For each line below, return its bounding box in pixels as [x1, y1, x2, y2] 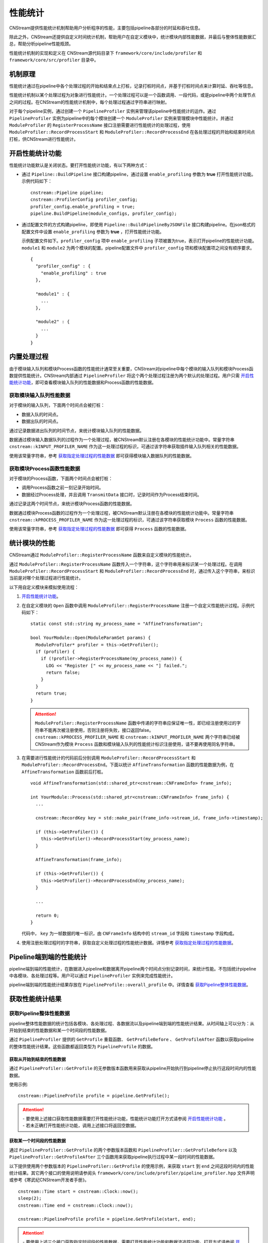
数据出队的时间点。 [21, 418, 61, 425]
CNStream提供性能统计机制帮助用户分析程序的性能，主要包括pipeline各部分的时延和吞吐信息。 [9, 25, 203, 31]
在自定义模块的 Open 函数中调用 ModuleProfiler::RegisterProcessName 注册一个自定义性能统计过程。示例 [21, 602, 251, 609]
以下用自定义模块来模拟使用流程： [9, 584, 79, 590]
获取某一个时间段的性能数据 [9, 1138, 66, 1144]
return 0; [35, 912, 60, 918]
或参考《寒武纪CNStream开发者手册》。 [9, 1177, 89, 1183]
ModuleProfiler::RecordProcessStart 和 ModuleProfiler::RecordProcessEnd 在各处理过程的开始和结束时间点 [9, 129, 256, 135]
